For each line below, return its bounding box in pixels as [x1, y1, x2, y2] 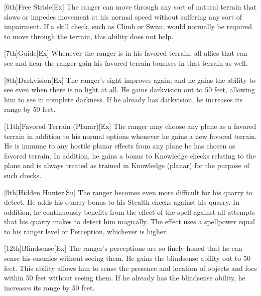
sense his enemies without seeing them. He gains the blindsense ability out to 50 [4, 253, 250, 263]
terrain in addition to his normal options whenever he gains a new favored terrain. [4, 130, 257, 141]
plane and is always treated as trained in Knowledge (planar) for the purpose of [4, 160, 249, 171]
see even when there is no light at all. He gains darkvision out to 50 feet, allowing [4, 84, 255, 95]
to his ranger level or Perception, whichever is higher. [4, 226, 168, 236]
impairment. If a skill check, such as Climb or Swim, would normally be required [4, 21, 252, 32]
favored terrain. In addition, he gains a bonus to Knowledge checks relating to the [4, 150, 256, 161]
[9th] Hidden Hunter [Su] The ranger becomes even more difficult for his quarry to [4, 187, 252, 197]
